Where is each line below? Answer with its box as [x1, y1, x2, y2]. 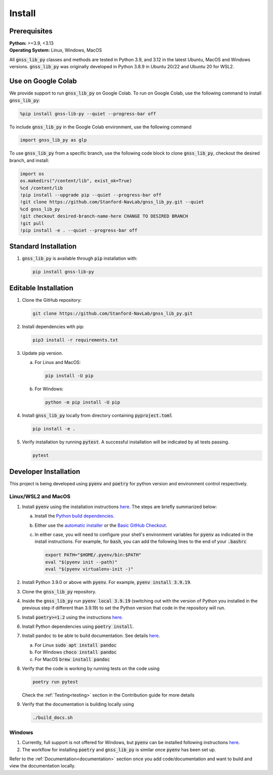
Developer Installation [9, 467, 80, 476]
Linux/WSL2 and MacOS [9, 493, 71, 500]
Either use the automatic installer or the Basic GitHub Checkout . [34, 522, 167, 528]
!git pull [20, 220, 44, 226]
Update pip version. [22, 350, 63, 356]
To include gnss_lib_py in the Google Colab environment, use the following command [9, 124, 192, 130]
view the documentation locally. [9, 763, 76, 769]
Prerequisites [9, 27, 53, 35]
